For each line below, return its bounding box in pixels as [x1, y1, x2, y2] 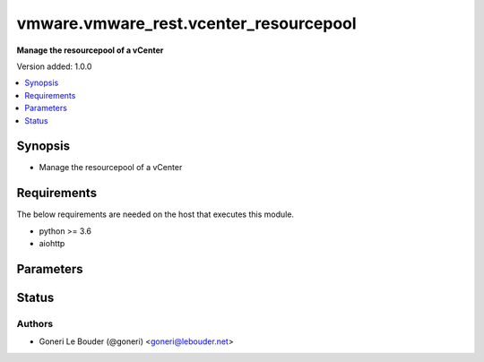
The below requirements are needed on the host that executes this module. [16, 209, 295, 220]
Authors [16, 317, 54, 330]
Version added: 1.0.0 [16, 61, 92, 72]
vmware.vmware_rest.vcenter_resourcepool [16, 13, 358, 33]
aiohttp [39, 238, 65, 249]
